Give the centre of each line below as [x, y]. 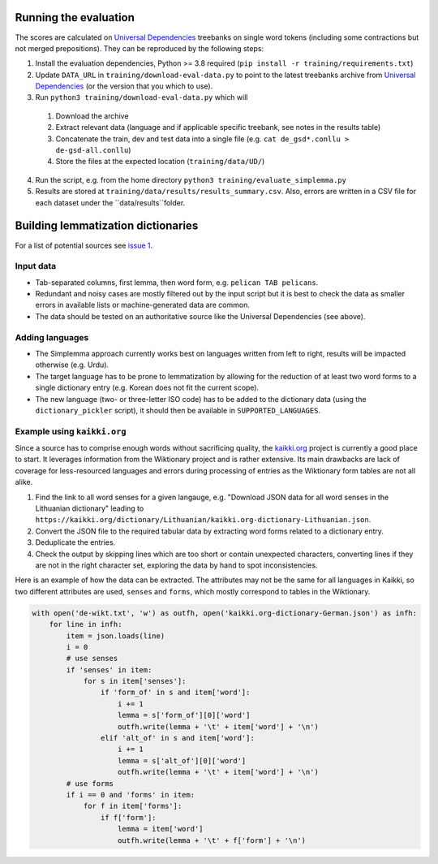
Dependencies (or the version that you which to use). [124, 86]
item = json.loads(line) [116, 636]
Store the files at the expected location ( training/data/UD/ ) [160, 162]
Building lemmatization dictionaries [107, 226]
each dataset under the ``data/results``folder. [110, 202]
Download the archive [92, 116]
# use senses [92, 659]
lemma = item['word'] [161, 829]
